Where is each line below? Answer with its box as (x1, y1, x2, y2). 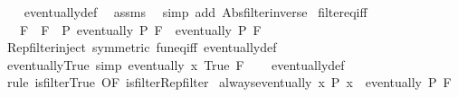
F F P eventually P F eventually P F (19, 20, 262, 39)
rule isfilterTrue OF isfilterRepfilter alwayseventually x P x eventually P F (6, 73, 452, 92)
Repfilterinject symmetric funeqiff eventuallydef (6, 38, 277, 57)
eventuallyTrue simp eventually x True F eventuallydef (6, 55, 345, 74)
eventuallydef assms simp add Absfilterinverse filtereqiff (24, 3, 367, 21)
